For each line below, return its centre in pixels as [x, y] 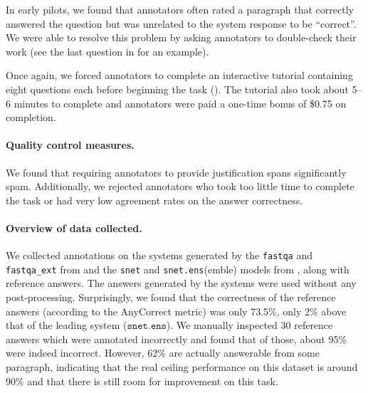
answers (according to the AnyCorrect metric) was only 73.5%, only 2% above [176, 311]
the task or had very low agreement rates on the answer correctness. [154, 200]
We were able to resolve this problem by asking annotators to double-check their [181, 37]
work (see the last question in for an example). [107, 51]
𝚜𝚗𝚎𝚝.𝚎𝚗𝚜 [147, 326]
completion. [31, 117]
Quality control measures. [70, 145]
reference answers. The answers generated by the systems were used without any [181, 283]
